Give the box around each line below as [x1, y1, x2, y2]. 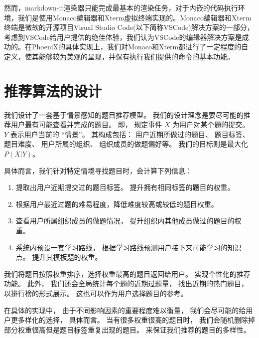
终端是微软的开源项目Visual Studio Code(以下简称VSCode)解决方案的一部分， [4, 22, 254, 32]
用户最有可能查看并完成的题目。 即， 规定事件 [10, 119, 162, 130]
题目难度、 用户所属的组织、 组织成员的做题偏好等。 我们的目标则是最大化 [4, 139, 248, 149]
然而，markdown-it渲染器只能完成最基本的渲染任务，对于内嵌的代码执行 [4, 2, 238, 12]
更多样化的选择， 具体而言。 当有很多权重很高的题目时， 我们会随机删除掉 [10, 315, 255, 325]
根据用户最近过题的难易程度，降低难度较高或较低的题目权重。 [15, 198, 218, 209]
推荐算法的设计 [4, 80, 102, 101]
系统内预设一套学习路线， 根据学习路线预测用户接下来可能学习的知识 [15, 242, 242, 252]
